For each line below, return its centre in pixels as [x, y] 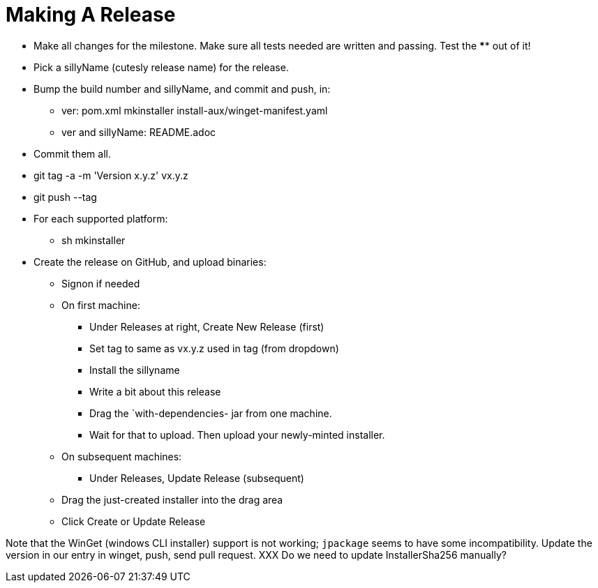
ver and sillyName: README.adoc [139, 132]
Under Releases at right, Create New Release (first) [207, 326]
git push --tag [65, 197]
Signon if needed [101, 283]
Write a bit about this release [155, 391]
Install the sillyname [135, 370]
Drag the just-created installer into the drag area [172, 499]
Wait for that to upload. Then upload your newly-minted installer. [237, 435]
